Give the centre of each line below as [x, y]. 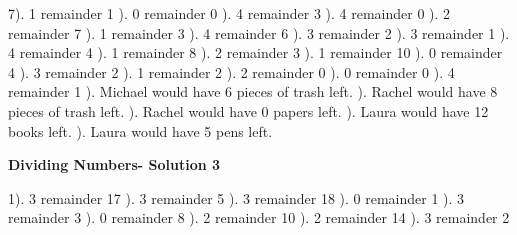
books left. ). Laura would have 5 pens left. [140, 130]
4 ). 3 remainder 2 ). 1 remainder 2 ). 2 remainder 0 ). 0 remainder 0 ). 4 [231, 71]
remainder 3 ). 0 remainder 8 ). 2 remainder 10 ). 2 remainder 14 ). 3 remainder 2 [259, 217]
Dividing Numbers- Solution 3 [114, 164]
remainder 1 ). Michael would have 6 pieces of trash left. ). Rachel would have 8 [253, 91]
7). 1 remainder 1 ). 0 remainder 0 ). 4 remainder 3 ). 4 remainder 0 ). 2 [229, 13]
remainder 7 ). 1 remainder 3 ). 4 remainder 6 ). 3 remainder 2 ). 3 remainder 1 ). [259, 32]
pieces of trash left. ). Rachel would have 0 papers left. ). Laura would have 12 [248, 110]
